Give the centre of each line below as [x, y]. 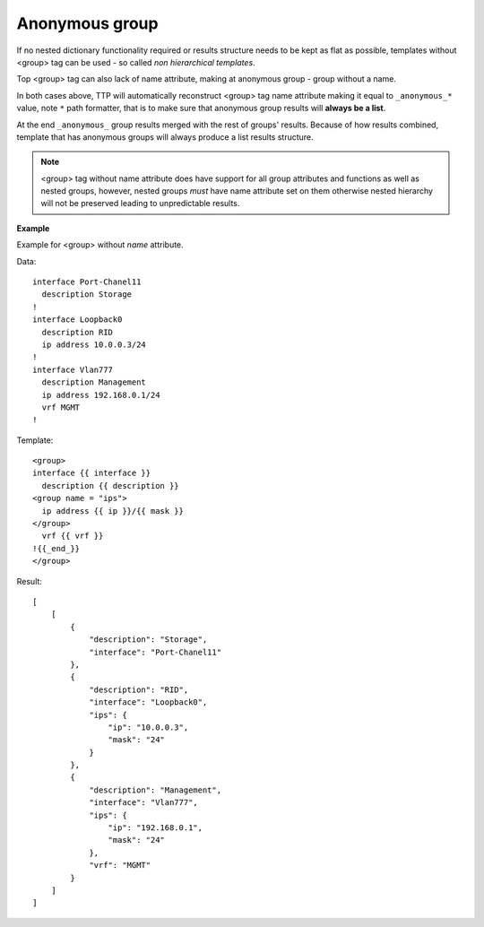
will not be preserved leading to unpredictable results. [140, 204]
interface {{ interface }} [92, 473]
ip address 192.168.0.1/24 [101, 395]
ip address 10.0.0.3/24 [94, 344]
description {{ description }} [110, 485]
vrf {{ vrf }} [73, 536]
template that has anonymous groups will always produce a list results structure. [165, 137]
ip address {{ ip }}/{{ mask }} [112, 511]
